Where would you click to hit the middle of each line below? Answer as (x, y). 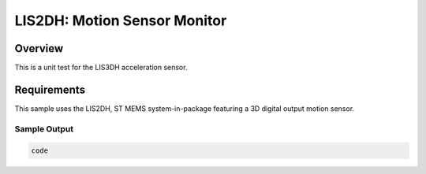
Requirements (50, 89)
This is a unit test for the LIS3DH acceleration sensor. (101, 68)
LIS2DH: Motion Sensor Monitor (121, 20)
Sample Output (44, 128)
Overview (39, 48)
